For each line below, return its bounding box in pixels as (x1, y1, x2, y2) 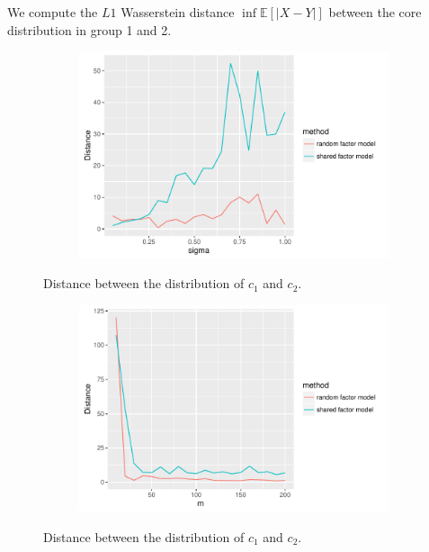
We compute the (7, 3, 98, 21)
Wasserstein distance (121, 3, 235, 21)
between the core (328, 3, 422, 21)
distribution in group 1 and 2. (7, 20, 172, 39)
